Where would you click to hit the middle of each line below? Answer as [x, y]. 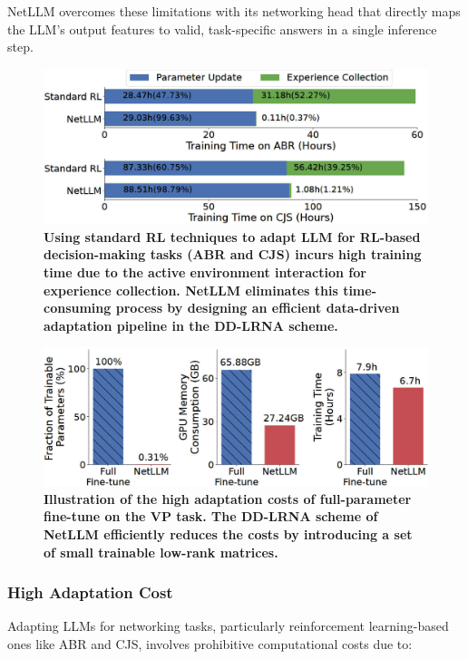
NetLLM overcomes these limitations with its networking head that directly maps [234, 11]
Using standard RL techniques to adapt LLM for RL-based [232, 236]
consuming [78, 308]
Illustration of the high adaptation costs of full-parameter [228, 498]
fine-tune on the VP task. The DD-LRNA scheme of [211, 516]
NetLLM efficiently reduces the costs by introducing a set [228, 533]
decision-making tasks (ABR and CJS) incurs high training [233, 254]
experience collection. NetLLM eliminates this [191, 290]
